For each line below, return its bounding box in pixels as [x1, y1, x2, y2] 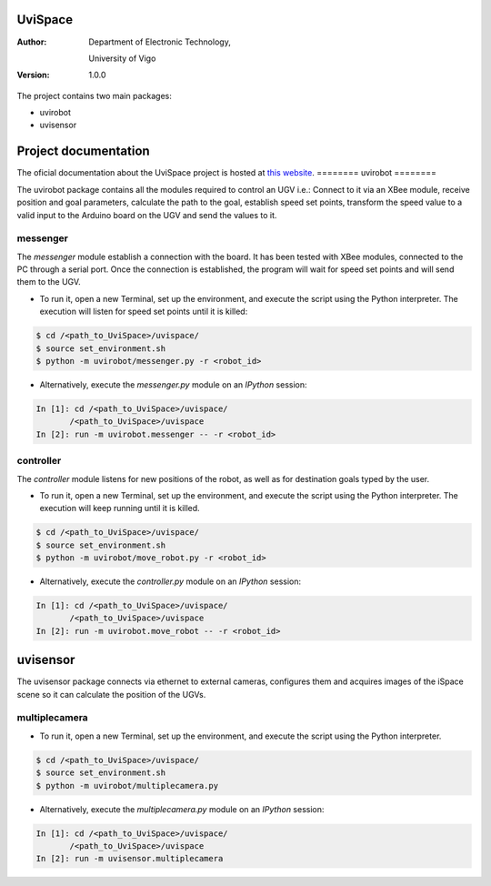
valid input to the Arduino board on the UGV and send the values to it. [16, 209, 277, 220]
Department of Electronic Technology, [88, 36, 231, 47]
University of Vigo [88, 53, 156, 64]
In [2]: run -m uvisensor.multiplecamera [35, 853, 224, 864]
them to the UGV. [16, 277, 81, 287]
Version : [16, 69, 50, 81]
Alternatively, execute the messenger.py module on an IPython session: [39, 379, 308, 390]
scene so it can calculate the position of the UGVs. [16, 689, 206, 700]
